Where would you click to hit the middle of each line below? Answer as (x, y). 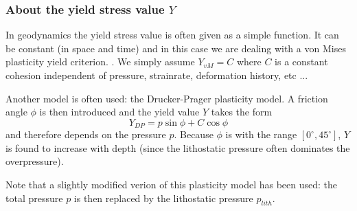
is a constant (301, 62)
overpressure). (35, 161)
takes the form (242, 112)
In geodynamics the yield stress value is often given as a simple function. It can (172, 35)
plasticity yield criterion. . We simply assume (100, 62)
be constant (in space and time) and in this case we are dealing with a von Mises (176, 48)
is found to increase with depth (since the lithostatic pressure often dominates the (178, 147)
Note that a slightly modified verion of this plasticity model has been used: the (172, 185)
